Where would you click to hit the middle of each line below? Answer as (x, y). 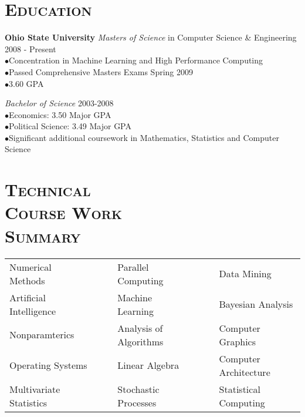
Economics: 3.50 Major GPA (60, 114)
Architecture (245, 372)
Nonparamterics (42, 335)
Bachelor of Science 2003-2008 (59, 103)
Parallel (133, 267)
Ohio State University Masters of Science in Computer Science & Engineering (151, 37)
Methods (27, 280)
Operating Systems (48, 365)
